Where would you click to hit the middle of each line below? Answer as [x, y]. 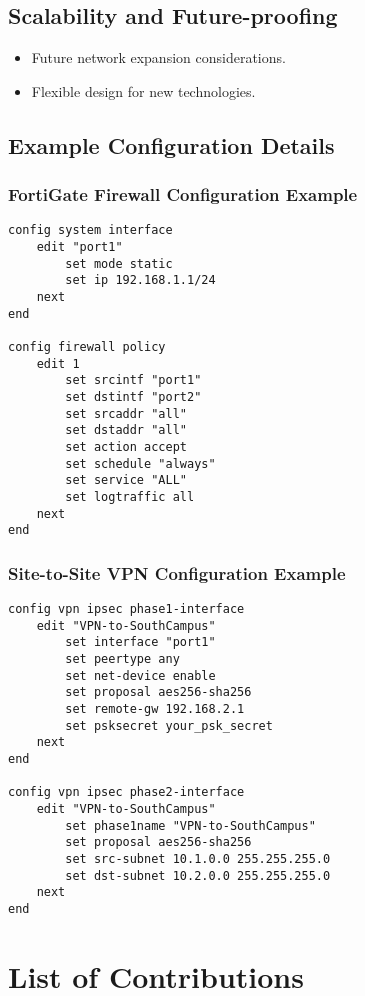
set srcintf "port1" [133, 380]
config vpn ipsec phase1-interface [126, 609]
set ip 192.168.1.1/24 [140, 280]
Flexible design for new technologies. [143, 90]
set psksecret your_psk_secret [169, 725]
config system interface [90, 230]
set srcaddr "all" [126, 413]
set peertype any [122, 659]
